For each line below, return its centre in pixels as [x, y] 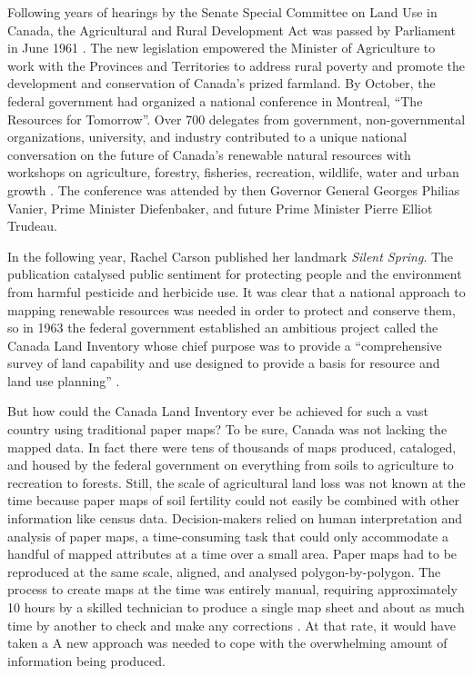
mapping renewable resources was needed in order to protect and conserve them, [231, 309]
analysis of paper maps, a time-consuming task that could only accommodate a [228, 536]
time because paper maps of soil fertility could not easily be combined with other [234, 500]
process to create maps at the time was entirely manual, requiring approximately [232, 589]
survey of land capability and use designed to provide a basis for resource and [224, 363]
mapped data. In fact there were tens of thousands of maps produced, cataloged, [232, 447]
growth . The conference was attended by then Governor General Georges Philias [234, 189]
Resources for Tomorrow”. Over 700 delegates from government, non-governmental [236, 119]
